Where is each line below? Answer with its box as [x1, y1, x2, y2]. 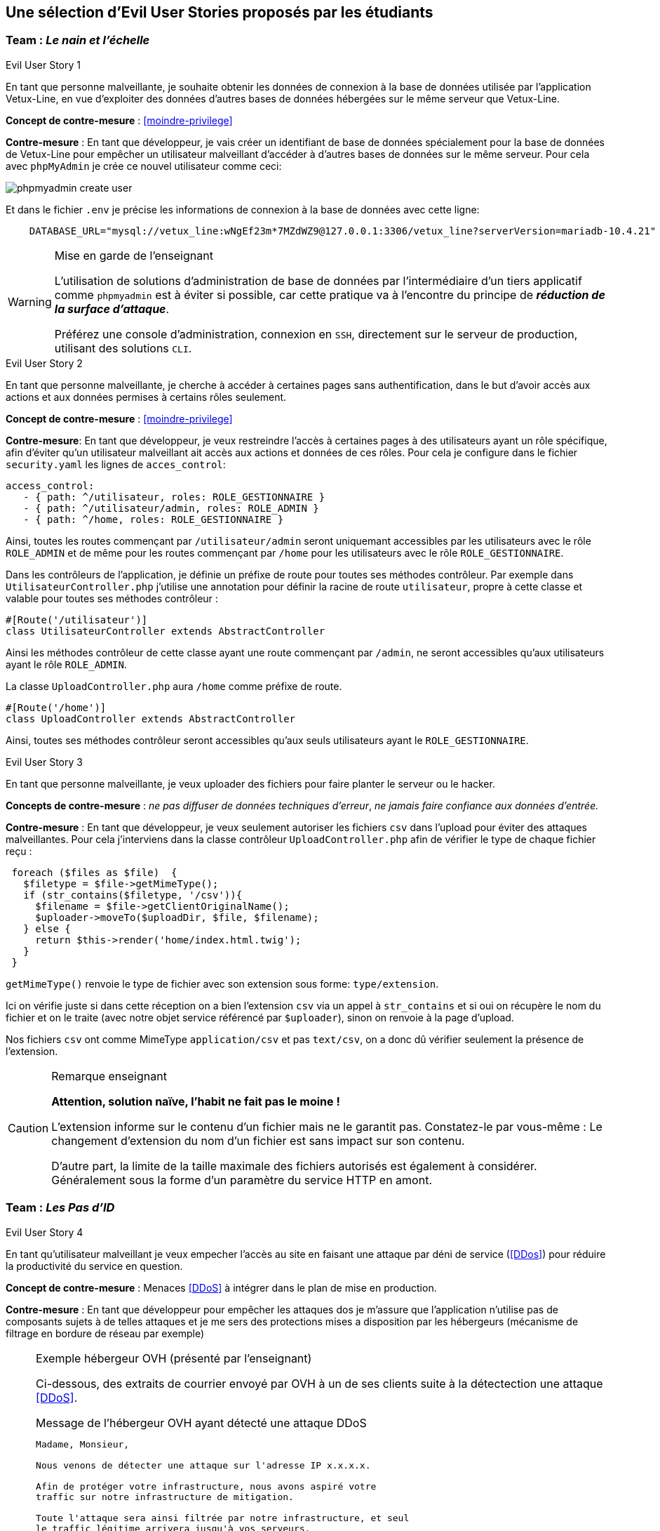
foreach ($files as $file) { [11, 866, 177, 878]
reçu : [6, 844, 32, 857]
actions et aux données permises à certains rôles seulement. [6, 390, 287, 403]
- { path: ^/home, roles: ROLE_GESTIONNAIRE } [23, 513, 284, 525]
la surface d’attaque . [54, 301, 170, 316]
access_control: [6, 479, 95, 491]
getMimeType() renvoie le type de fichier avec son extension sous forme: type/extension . [6, 977, 439, 990]
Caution [8, 1120, 49, 1135]
